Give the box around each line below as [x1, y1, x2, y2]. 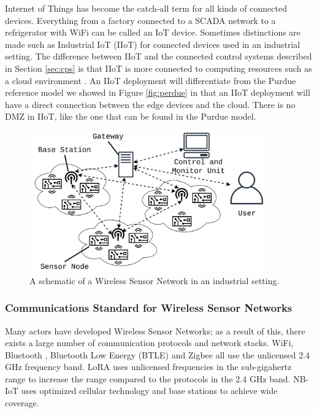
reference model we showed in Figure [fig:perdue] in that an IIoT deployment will [5, 86, 310, 99]
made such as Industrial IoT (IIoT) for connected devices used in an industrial [5, 37, 300, 50]
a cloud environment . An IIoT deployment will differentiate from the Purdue [5, 74, 296, 87]
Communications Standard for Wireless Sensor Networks [5, 300, 292, 315]
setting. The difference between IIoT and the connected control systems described [5, 50, 312, 63]
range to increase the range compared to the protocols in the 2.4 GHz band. [5, 372, 291, 385]
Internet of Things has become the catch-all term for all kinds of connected [5, 2, 287, 14]
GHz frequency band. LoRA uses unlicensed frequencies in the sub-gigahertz [5, 360, 292, 373]
